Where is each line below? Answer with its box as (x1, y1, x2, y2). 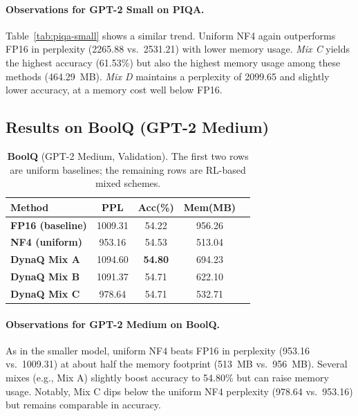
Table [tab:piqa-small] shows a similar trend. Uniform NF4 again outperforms (6, 28, 336, 42)
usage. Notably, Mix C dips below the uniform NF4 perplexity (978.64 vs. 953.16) (6, 383, 353, 398)
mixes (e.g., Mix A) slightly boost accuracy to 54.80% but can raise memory (6, 370, 329, 385)
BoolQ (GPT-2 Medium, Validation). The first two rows (7, 148, 249, 163)
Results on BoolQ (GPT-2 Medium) (6, 116, 270, 138)
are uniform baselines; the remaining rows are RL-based (10, 162, 246, 177)
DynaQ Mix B (10, 269, 80, 284)
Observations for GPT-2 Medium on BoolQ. (6, 316, 220, 331)
